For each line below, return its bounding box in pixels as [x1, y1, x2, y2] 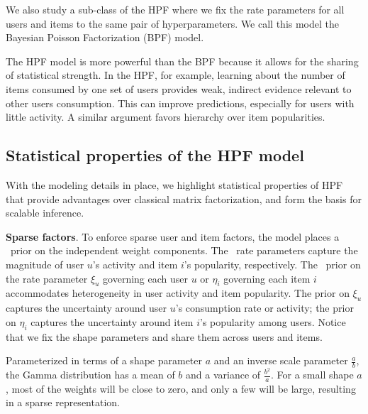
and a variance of [186, 367, 261, 381]
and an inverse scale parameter [213, 353, 348, 368]
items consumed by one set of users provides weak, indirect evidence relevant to [6, 81, 352, 96]
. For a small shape [271, 367, 354, 381]
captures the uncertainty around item [30, 314, 194, 329]
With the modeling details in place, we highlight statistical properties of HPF [6, 177, 343, 192]
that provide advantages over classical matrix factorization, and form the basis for [6, 191, 362, 206]
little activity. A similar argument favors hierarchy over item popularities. [6, 109, 325, 124]
